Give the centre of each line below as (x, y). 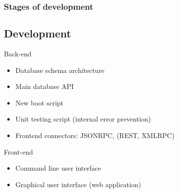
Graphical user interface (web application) (78, 184)
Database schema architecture (60, 70)
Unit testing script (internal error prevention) (83, 119)
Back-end (18, 54)
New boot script (39, 102)
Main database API (44, 86)
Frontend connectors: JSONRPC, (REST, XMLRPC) (95, 135)
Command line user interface (58, 168)
